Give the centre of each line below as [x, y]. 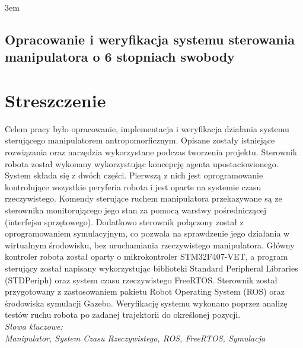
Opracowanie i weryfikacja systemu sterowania [150, 39]
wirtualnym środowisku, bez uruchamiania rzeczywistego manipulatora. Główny [150, 245]
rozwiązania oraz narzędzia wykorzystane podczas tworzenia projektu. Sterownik [151, 152]
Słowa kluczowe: [34, 326]
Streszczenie [55, 100]
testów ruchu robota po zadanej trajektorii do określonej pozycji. [123, 315]
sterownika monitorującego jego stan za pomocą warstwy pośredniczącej [136, 210]
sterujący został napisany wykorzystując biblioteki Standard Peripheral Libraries [151, 268]
